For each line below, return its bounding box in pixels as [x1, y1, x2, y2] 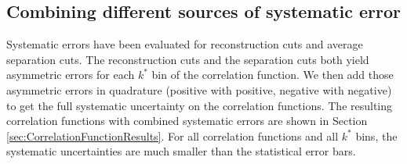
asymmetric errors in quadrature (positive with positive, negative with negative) [6, 81, 392, 98]
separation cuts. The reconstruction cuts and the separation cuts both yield [6, 51, 369, 67]
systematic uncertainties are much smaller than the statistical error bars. [6, 143, 356, 159]
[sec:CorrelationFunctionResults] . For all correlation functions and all [6, 127, 339, 144]
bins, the [355, 127, 398, 144]
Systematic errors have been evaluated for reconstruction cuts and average [6, 36, 363, 52]
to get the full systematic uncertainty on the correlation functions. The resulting [6, 97, 393, 113]
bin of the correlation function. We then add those [151, 66, 394, 83]
